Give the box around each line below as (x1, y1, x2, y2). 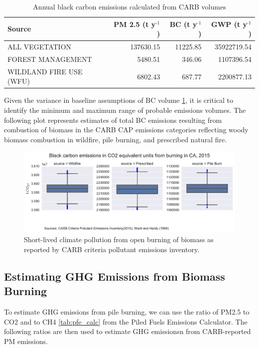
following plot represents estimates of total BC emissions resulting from (4, 114, 222, 125)
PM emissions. (4, 336, 48, 346)
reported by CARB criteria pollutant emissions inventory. (24, 244, 200, 254)
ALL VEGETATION (7, 41, 72, 52)
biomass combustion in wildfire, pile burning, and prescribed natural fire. (4, 134, 227, 144)
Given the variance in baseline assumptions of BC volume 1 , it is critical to (4, 95, 234, 105)
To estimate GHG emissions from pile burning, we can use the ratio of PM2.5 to (4, 307, 250, 317)
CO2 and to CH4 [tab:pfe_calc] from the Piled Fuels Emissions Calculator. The (4, 316, 248, 327)
